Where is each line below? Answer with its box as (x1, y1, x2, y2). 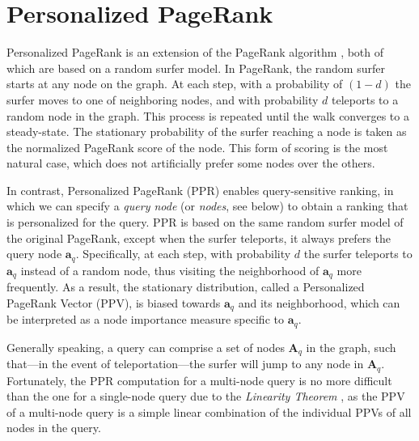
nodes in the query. (6, 419, 101, 436)
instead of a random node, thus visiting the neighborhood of (20, 261, 320, 278)
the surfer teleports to (303, 245, 413, 262)
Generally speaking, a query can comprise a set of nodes (6, 338, 285, 355)
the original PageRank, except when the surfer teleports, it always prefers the (6, 229, 391, 246)
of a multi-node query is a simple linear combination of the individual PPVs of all (6, 403, 412, 420)
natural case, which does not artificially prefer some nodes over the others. (6, 155, 375, 172)
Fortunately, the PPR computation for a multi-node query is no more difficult (6, 371, 392, 388)
